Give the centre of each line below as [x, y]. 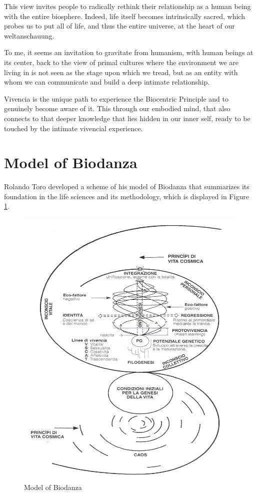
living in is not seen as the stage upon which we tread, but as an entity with [121, 72]
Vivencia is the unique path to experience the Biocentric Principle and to [116, 98]
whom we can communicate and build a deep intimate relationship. [107, 82]
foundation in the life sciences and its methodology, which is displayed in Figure [126, 196]
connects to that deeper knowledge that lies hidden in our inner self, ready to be [127, 118]
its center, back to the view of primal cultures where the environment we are [121, 62]
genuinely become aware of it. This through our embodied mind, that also [117, 108]
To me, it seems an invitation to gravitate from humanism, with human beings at [129, 52]
